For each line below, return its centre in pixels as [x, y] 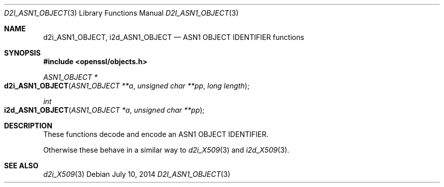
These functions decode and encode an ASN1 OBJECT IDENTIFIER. [156, 134]
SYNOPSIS [23, 53]
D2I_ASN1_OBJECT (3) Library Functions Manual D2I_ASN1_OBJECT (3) [121, 13]
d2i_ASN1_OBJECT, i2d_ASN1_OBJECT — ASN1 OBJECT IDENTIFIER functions [174, 37]
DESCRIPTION [28, 126]
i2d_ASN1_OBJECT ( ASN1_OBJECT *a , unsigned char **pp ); [104, 110]
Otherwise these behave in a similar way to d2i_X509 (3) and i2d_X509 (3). [166, 150]
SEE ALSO [21, 166]
